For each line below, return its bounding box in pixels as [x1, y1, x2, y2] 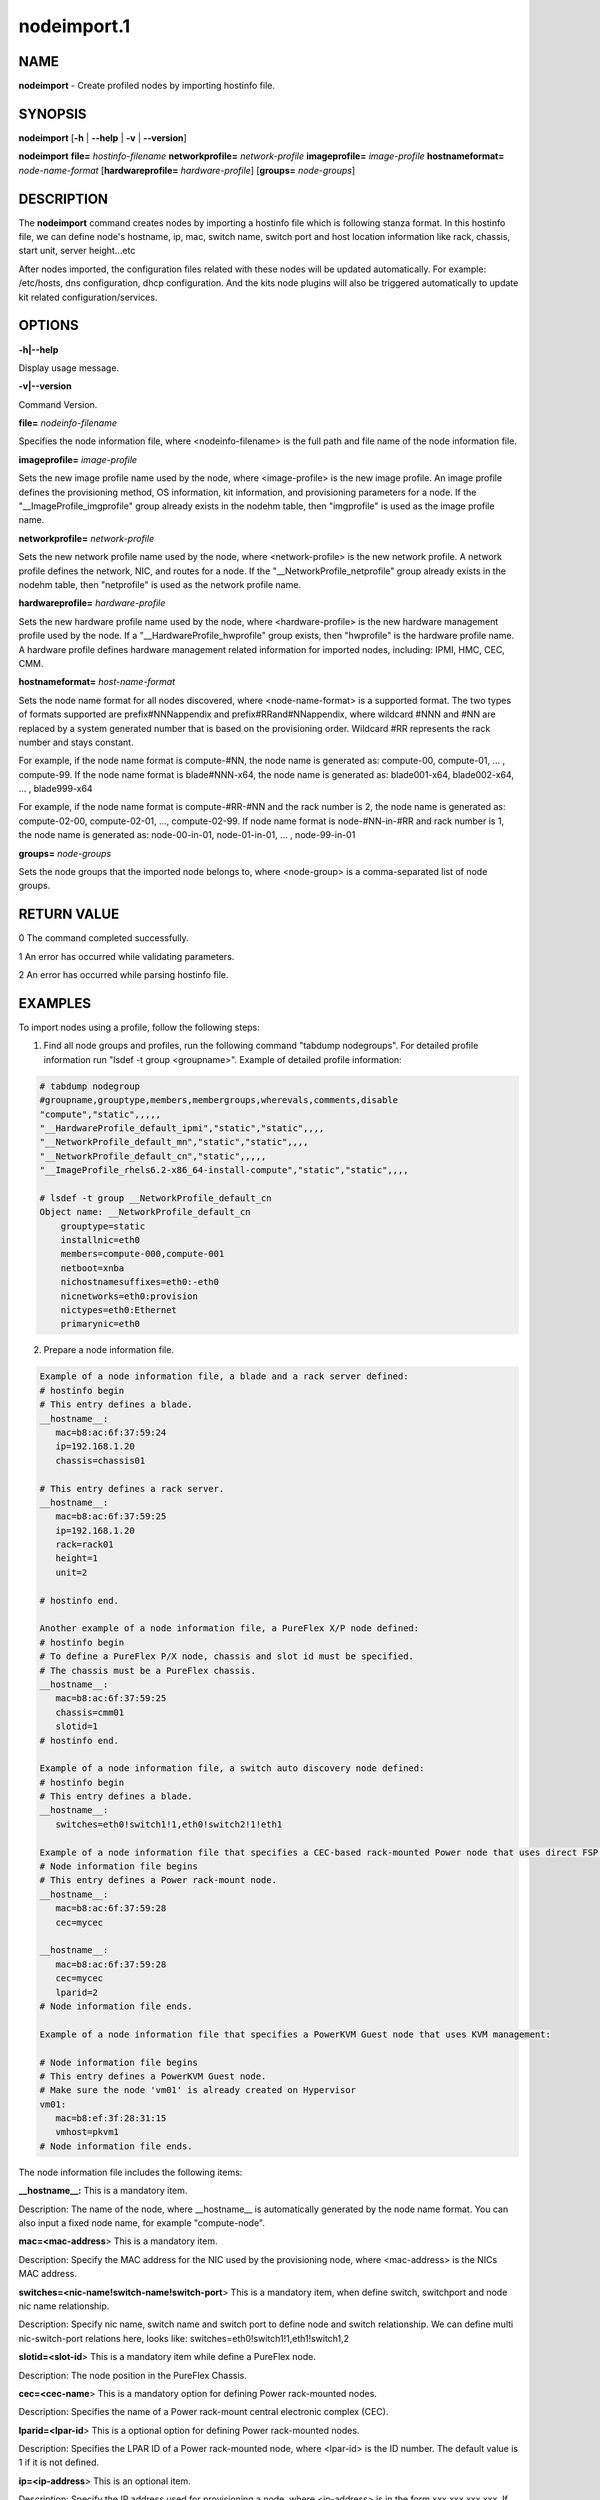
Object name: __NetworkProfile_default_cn [39, 1206, 251, 1218]
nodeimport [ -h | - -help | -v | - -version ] [18, 131, 187, 144]
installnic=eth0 [60, 1235, 140, 1246]
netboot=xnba [60, 1262, 125, 1274]
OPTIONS [18, 317, 79, 334]
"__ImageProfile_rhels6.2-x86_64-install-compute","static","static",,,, [39, 1165, 409, 1176]
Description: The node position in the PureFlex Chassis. [18, 2369, 247, 2381]
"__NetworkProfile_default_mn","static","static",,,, [39, 1136, 309, 1148]
